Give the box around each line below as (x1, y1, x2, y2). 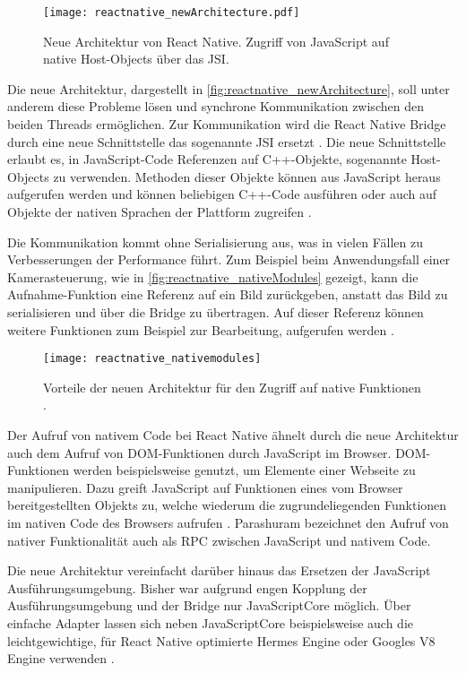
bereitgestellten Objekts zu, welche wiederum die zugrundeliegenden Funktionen (7, 496, 447, 514)
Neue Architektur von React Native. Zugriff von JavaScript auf (43, 31, 389, 50)
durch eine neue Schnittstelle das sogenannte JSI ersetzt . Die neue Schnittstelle (7, 132, 446, 151)
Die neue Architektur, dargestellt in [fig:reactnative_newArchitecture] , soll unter (7, 79, 450, 98)
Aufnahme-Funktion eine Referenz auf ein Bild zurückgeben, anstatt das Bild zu (7, 285, 448, 304)
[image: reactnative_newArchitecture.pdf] (43, 6, 300, 19)
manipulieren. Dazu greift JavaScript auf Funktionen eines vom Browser (7, 478, 403, 496)
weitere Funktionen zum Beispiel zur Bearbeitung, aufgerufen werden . (7, 320, 394, 339)
